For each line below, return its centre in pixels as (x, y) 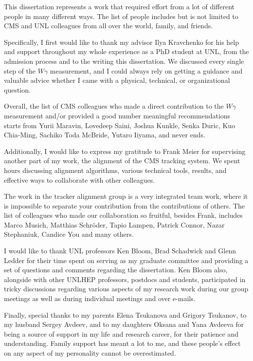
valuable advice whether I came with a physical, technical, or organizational (117, 80)
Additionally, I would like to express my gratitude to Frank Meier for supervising (125, 151)
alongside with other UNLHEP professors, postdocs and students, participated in (125, 279)
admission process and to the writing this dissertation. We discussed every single (124, 61)
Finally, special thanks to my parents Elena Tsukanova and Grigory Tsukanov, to (125, 314)
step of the (20, 70)
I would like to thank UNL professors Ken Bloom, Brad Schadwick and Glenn (120, 251)
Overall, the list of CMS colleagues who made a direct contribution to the (114, 106)
